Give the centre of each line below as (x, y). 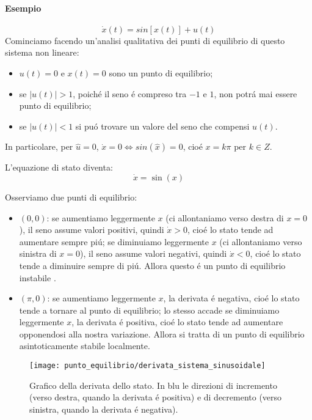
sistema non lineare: (42, 52)
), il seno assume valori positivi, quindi (92, 230)
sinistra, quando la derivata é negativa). (104, 409)
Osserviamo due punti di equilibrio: (71, 197)
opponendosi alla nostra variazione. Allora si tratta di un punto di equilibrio (162, 333)
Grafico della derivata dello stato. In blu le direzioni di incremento (153, 385)
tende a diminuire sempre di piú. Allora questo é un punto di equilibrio (152, 265)
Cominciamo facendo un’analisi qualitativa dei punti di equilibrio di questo (145, 40)
